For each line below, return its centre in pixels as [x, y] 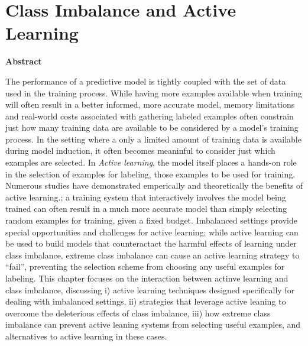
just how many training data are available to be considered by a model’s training [152, 127]
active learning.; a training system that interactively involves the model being [146, 197]
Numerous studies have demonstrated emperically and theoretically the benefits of [154, 185]
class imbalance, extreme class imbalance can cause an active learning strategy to [153, 255]
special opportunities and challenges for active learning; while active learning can [152, 232]
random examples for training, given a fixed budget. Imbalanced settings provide [151, 220]
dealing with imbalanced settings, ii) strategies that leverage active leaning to [146, 301]
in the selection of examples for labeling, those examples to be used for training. [150, 174]
